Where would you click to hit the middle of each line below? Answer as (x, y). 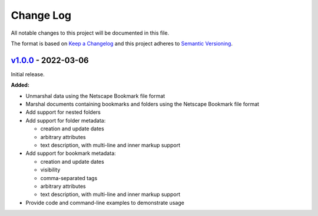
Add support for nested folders (63, 112)
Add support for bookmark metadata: (71, 153)
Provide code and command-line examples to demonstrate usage (105, 203)
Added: (20, 85)
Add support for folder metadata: (66, 120)
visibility (50, 170)
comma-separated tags (69, 178)
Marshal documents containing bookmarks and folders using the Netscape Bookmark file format (142, 104)
